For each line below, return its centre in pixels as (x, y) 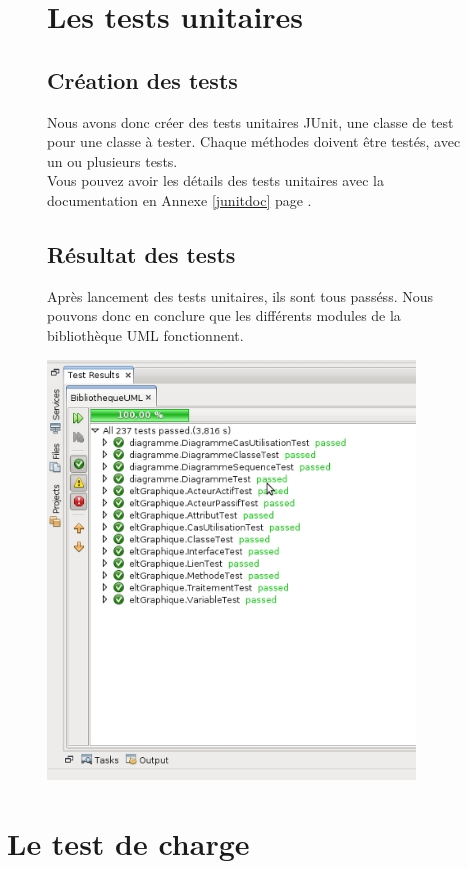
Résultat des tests (141, 253)
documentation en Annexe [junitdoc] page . (179, 199)
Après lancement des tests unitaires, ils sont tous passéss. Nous (240, 295)
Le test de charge (128, 843)
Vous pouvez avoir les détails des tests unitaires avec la (215, 180)
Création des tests (142, 79)
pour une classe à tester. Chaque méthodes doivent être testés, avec (254, 141)
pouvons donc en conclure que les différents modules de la (224, 315)
